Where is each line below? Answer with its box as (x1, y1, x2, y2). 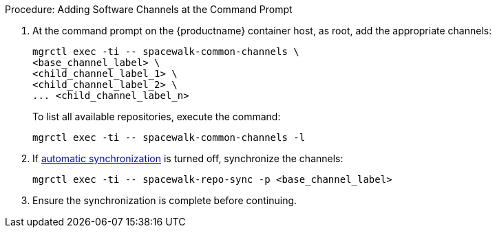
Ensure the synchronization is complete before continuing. (32, 195, 297, 206)
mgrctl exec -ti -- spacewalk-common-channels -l (32, 132, 306, 143)
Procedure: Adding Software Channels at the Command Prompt (5, 3, 293, 15)
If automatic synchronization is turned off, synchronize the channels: (32, 153, 343, 164)
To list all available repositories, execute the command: (32, 111, 281, 122)
